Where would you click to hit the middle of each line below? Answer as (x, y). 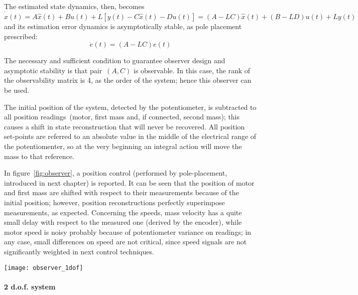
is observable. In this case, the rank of (192, 70)
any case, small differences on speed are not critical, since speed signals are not (126, 242)
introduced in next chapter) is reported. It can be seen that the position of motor (129, 182)
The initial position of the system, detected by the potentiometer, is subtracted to (130, 107)
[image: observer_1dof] (44, 268)
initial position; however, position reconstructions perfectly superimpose (114, 202)
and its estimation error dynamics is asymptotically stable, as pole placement (123, 26)
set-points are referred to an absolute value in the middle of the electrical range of (130, 136)
